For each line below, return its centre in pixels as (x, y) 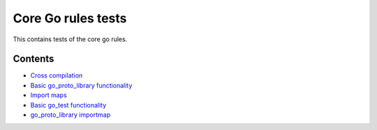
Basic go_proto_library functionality (81, 85)
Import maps (49, 95)
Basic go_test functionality (68, 105)
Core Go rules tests (70, 18)
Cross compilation (57, 75)
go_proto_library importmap (71, 115)
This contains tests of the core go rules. (70, 39)
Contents (34, 59)
